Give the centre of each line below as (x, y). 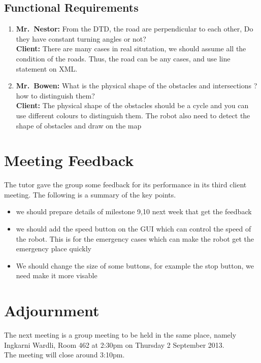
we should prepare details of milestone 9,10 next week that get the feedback (134, 211)
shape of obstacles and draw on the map (79, 125)
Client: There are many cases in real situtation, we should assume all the (131, 48)
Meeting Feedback (69, 160)
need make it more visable (57, 275)
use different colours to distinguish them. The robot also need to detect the (133, 115)
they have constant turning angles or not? (81, 38)
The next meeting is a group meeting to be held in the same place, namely (120, 335)
